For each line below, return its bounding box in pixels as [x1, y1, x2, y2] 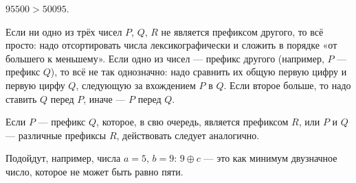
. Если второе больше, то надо [223, 77, 351, 92]
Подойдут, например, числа [5, 151, 121, 165]
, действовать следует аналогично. [116, 127, 260, 142]
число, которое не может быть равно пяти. [5, 164, 183, 178]
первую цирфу [5, 77, 65, 92]
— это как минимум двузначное [203, 151, 337, 165]
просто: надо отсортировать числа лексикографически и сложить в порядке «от [5, 38, 337, 52]
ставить [5, 91, 37, 106]
